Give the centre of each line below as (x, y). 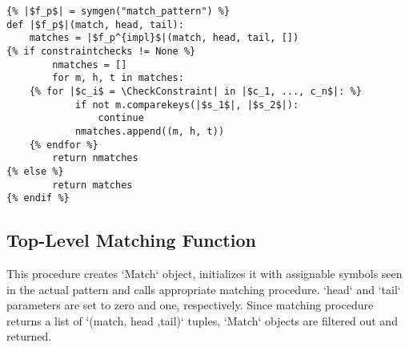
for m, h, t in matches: (118, 78)
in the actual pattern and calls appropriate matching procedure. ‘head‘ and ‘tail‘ (204, 289)
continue (121, 118)
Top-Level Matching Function (131, 240)
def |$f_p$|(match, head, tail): (95, 24)
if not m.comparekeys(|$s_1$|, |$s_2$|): (187, 105)
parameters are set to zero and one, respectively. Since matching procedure (190, 305)
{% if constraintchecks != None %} (101, 51)
